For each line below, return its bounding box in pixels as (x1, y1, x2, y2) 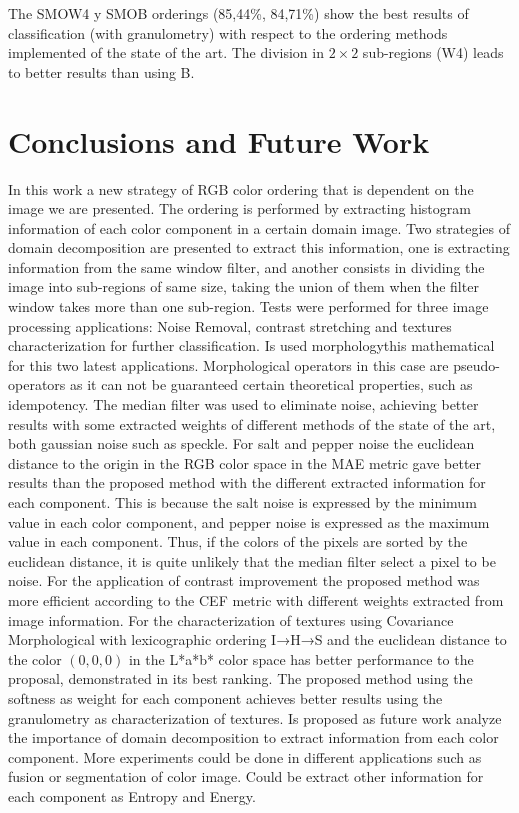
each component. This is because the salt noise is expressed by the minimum (8, 492, 477, 512)
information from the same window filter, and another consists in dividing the (8, 256, 485, 277)
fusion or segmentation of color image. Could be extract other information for (8, 766, 484, 787)
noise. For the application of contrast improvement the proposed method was (8, 570, 480, 591)
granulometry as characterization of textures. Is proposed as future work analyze (8, 707, 502, 728)
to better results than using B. (8, 61, 195, 82)
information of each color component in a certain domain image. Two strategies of (8, 217, 510, 238)
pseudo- (453, 354, 500, 375)
